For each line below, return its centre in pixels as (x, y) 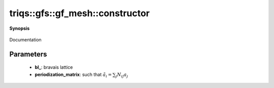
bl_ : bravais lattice (54, 67)
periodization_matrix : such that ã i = (73, 75)
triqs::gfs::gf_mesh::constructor (79, 13)
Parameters (28, 54)
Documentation (25, 39)
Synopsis (20, 28)
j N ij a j (122, 75)
